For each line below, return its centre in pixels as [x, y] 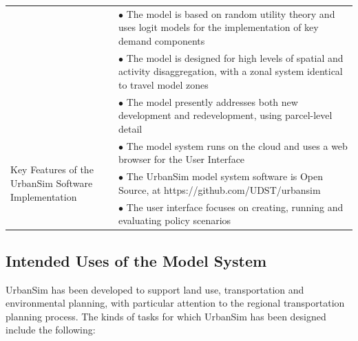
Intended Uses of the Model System [136, 260]
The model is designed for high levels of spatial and [235, 57]
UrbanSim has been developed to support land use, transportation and [155, 289]
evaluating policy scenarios [175, 220]
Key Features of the [52, 169]
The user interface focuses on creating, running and [235, 207]
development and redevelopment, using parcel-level [225, 115]
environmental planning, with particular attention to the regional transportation [175, 303]
